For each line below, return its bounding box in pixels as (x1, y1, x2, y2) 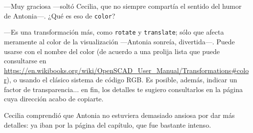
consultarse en (4, 56, 46, 66)
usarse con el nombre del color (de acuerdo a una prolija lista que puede (4, 46, 220, 56)
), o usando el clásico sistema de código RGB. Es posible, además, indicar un (6, 75, 237, 85)
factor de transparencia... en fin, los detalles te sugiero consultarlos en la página (4, 84, 243, 94)
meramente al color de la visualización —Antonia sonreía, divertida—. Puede (4, 36, 235, 46)
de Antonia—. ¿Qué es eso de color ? (4, 10, 115, 20)
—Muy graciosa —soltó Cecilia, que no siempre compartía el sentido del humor (4, 1, 242, 11)
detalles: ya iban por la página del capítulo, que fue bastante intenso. (4, 119, 211, 130)
